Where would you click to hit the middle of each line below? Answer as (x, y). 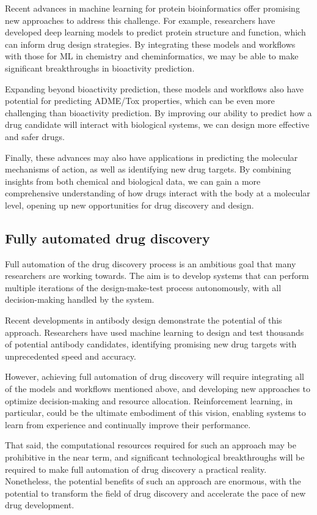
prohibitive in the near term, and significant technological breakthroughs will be (155, 457)
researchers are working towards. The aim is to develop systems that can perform (157, 276)
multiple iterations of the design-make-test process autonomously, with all (143, 287)
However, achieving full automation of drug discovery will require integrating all (155, 376)
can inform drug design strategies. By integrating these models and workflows (150, 44)
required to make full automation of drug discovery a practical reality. (136, 469)
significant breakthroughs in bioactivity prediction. (100, 68)
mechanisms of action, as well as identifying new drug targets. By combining (148, 169)
